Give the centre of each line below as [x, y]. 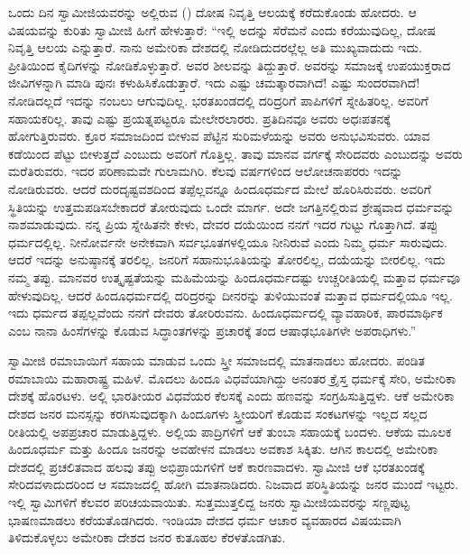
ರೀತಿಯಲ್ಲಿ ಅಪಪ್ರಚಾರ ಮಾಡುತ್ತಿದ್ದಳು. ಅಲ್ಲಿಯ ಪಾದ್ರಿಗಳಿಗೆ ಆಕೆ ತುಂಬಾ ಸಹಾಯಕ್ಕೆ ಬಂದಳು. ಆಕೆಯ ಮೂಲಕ [230, 431]
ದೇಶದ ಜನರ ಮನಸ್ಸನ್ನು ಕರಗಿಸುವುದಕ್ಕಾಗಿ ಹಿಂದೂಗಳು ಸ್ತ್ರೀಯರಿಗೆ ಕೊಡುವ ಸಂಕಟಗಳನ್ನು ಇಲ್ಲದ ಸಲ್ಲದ [218, 414]
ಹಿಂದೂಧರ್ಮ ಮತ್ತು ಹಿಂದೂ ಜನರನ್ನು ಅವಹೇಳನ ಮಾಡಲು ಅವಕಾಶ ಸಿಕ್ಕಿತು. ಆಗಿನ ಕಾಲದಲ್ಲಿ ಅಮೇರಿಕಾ [223, 449]
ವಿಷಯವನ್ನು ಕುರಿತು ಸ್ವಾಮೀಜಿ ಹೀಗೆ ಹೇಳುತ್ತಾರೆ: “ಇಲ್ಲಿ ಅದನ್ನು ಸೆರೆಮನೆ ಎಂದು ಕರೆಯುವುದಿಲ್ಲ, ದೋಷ [222, 29]
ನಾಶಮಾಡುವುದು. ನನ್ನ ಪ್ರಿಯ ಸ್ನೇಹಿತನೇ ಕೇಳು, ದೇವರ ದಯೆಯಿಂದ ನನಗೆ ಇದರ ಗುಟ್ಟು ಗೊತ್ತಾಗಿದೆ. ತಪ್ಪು [223, 224]
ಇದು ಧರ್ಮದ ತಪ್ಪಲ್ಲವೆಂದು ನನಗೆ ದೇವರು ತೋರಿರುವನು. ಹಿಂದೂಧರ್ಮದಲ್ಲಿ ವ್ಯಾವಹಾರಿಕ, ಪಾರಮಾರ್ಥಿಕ [226, 313]
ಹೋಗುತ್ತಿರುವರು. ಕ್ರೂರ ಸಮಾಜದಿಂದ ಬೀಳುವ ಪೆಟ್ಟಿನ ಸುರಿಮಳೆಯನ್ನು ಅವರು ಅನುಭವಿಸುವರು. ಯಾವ [219, 136]
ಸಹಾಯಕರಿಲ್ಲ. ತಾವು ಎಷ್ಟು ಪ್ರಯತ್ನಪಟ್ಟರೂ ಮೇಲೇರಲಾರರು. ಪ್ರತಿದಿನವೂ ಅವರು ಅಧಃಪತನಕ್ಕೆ [199, 118]
